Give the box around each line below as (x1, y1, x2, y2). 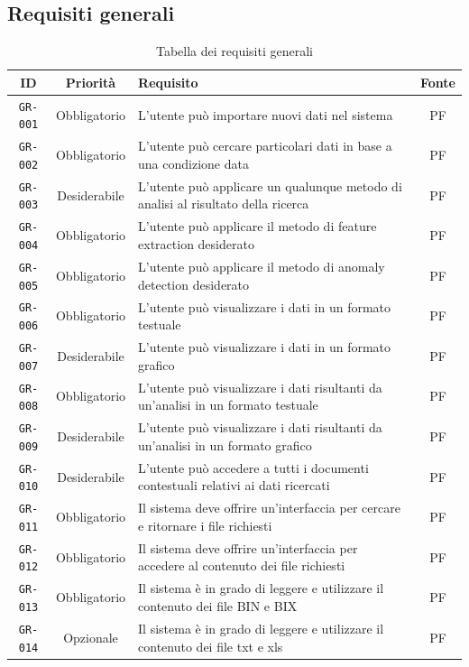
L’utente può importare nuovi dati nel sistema (138, 105, 393, 124)
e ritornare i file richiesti (138, 515, 272, 534)
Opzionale (63, 627, 118, 646)
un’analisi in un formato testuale (138, 395, 318, 414)
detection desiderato (138, 274, 250, 293)
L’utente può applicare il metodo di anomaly (138, 256, 385, 275)
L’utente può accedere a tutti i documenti (138, 458, 369, 477)
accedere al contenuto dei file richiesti (138, 556, 345, 575)
